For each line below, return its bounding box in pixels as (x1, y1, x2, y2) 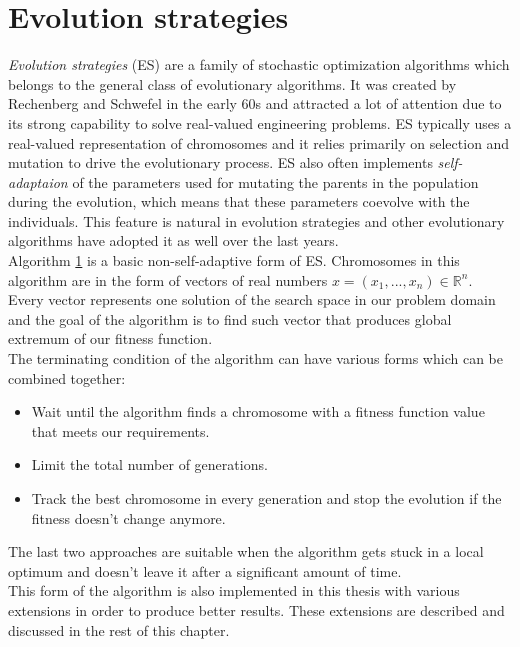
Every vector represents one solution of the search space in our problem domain (8, 289, 496, 310)
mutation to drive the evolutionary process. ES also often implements (8, 152, 433, 173)
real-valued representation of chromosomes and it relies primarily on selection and (8, 132, 510, 153)
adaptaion (8, 171, 68, 192)
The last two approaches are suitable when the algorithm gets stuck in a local (8, 541, 484, 562)
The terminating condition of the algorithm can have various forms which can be (8, 348, 503, 369)
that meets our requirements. (31, 420, 210, 441)
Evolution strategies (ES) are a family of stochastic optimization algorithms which (8, 54, 510, 75)
